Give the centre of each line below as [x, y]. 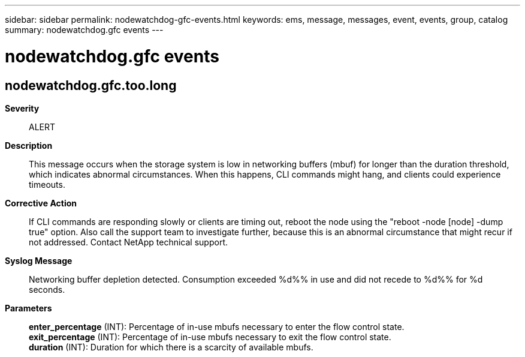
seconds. [47, 289]
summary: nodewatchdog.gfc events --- [84, 30]
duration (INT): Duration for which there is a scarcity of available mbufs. [171, 347]
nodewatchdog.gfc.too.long [91, 85]
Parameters [28, 308]
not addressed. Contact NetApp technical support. [129, 242]
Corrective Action [41, 203]
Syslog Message [39, 260]
